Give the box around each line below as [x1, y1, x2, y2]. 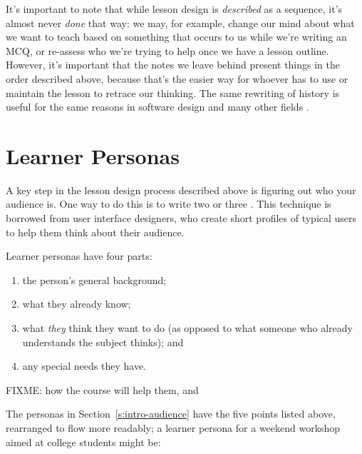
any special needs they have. [22, 358, 146, 373]
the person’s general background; [22, 272, 167, 287]
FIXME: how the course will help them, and [6, 382, 199, 397]
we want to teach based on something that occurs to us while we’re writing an [6, 29, 347, 44]
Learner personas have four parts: [6, 248, 152, 263]
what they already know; [22, 296, 131, 311]
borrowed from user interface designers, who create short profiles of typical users [6, 211, 357, 226]
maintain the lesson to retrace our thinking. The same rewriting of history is [6, 85, 340, 100]
